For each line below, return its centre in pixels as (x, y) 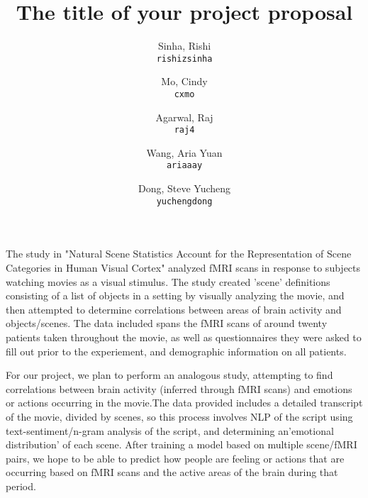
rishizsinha (184, 59)
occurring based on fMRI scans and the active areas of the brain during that (172, 472)
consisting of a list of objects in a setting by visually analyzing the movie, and (175, 295)
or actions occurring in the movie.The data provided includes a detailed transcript (184, 403)
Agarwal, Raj (184, 117)
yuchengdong (184, 201)
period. (21, 486)
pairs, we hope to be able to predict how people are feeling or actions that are (175, 458)
